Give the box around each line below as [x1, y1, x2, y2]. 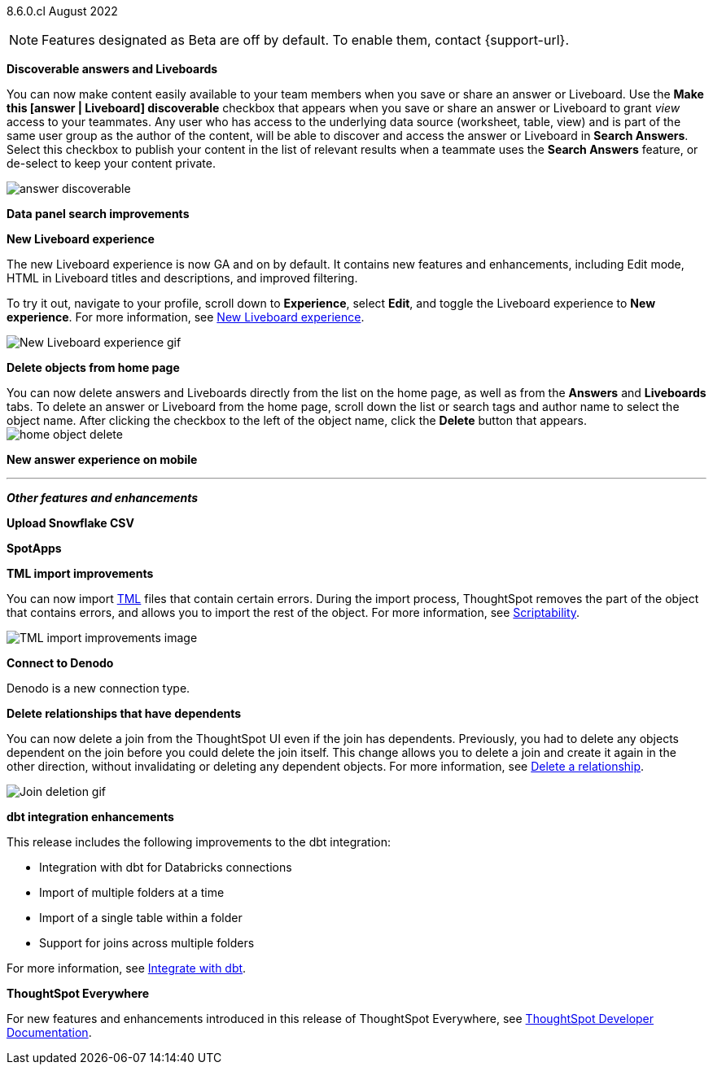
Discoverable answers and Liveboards [7, 62, 218, 76]
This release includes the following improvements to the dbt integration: [7, 835, 391, 849]
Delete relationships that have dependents [7, 706, 242, 720]
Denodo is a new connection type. [7, 681, 190, 695]
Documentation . [7, 1025, 92, 1039]
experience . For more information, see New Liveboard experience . [7, 310, 365, 324]
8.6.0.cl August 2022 [7, 4, 118, 18]
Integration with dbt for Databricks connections [39, 860, 292, 874]
